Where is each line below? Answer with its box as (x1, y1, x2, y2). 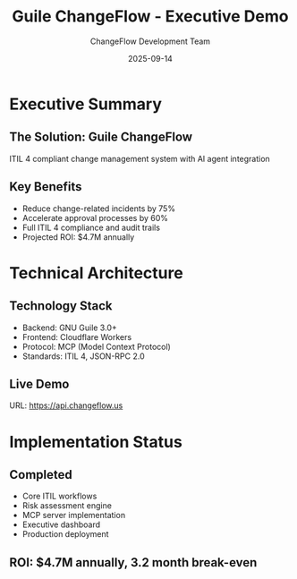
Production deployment (21, 529, 109, 540)
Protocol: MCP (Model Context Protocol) (21, 341, 172, 352)
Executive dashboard (21, 519, 101, 530)
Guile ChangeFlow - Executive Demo (12, 6, 289, 27)
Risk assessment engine (21, 500, 112, 511)
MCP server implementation (21, 510, 126, 521)
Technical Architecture (9, 262, 183, 283)
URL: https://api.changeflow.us (9, 400, 123, 411)
